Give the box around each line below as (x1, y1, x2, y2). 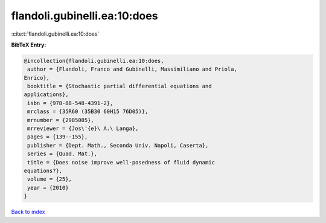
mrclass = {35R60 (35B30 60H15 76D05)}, (27, 108, 149, 115)
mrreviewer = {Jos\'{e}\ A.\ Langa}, (27, 125, 139, 132)
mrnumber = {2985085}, (27, 117, 95, 123)
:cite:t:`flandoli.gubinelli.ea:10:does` (11, 30, 100, 37)
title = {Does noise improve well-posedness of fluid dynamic (27, 159, 216, 166)
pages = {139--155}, (27, 134, 88, 140)
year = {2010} (27, 184, 69, 191)
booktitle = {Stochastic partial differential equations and (27, 83, 212, 90)
